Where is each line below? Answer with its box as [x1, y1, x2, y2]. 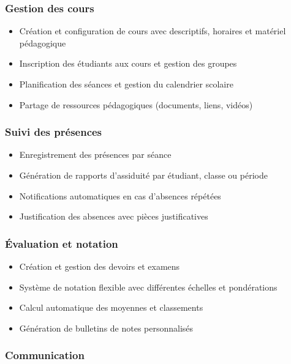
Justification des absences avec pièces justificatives [19, 210, 208, 223]
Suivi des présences [5, 124, 102, 139]
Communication [5, 347, 85, 363]
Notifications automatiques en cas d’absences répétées [19, 189, 221, 202]
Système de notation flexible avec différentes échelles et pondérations [19, 280, 278, 293]
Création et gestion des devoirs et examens [19, 260, 180, 272]
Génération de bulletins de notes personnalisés [19, 321, 194, 334]
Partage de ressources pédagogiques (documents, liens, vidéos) [19, 98, 253, 111]
